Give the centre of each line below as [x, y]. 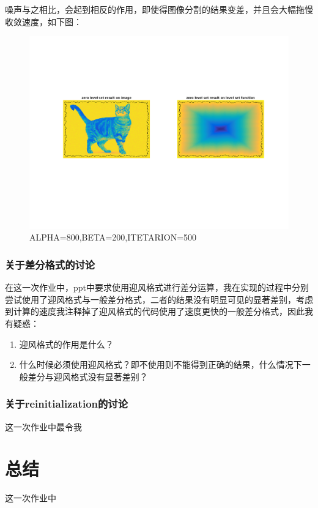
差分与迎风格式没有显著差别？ [88, 376]
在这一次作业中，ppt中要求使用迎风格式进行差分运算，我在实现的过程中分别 [157, 287]
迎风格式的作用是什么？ [66, 344]
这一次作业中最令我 [43, 426]
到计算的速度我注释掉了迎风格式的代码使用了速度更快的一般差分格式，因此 [155, 311]
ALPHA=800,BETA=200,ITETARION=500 [113, 237]
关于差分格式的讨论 [50, 264]
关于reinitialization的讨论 [67, 404]
